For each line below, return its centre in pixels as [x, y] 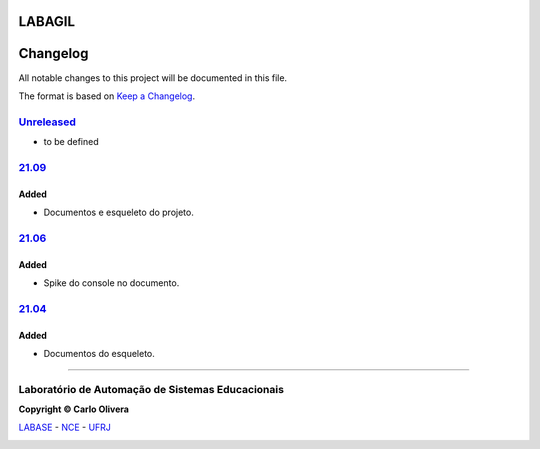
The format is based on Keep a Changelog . [106, 96]
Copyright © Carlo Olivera [74, 409]
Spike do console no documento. [111, 282]
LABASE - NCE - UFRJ [65, 427]
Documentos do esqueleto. [99, 353]
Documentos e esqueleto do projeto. [118, 212]
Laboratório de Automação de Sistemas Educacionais [151, 389]
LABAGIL [46, 21]
